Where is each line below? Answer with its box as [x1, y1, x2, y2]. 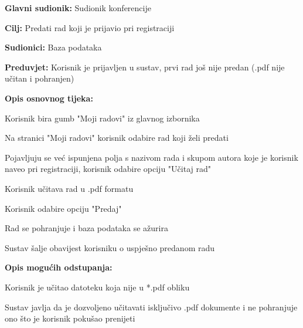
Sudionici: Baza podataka [5, 41, 102, 53]
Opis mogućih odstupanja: [5, 261, 113, 273]
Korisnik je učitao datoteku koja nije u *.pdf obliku [5, 280, 190, 293]
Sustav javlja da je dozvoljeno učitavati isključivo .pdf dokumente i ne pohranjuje [5, 300, 298, 313]
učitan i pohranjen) [5, 72, 74, 84]
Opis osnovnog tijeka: [5, 92, 93, 104]
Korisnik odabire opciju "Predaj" [5, 202, 122, 214]
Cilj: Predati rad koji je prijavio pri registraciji [5, 21, 175, 33]
